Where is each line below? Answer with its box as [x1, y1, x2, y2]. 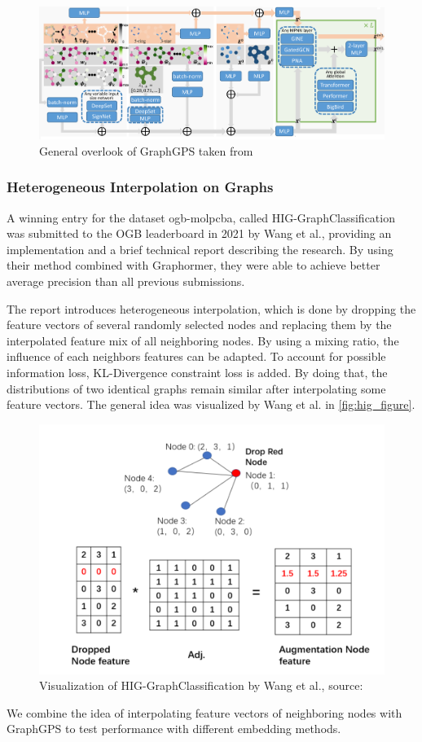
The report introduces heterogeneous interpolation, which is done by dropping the [7, 300, 416, 317]
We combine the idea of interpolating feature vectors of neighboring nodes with [7, 704, 402, 721]
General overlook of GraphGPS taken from [39, 142, 253, 159]
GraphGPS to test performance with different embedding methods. [7, 720, 341, 737]
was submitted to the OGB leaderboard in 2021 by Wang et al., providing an [7, 225, 392, 242]
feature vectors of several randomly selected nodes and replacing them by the [7, 316, 392, 333]
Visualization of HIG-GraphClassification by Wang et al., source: [39, 677, 363, 694]
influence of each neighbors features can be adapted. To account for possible [7, 348, 386, 365]
